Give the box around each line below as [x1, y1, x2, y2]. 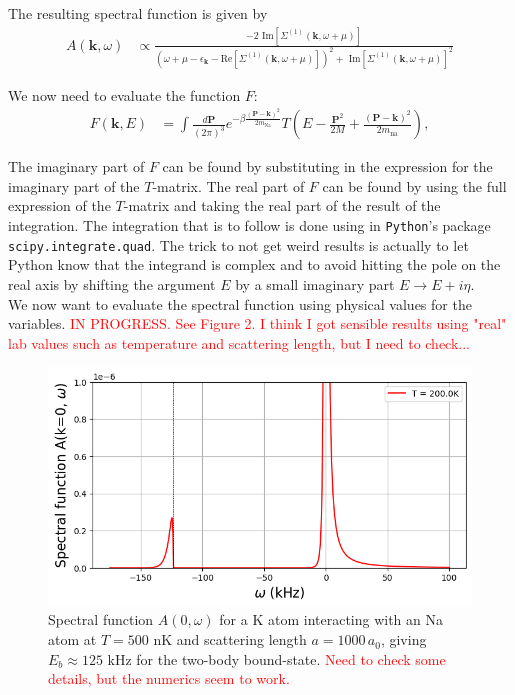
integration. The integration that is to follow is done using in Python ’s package [8, 215, 491, 236]
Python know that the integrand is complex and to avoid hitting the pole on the [8, 254, 501, 275]
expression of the [8, 195, 111, 216]
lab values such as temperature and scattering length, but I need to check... [8, 332, 471, 353]
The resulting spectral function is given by [8, 3, 268, 23]
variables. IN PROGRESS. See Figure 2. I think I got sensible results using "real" [8, 313, 507, 334]
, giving [380, 629, 427, 650]
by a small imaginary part [235, 273, 395, 294]
